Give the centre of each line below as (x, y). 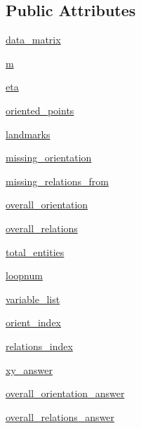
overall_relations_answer (60, 416)
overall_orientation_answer (65, 393)
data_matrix (33, 40)
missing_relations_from (57, 181)
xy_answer (29, 369)
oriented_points (40, 110)
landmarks (28, 134)
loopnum (24, 275)
